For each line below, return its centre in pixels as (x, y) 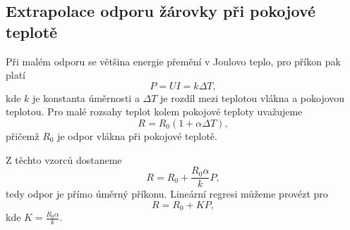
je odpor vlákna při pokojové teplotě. (137, 135)
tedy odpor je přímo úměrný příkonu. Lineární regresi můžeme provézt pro (167, 194)
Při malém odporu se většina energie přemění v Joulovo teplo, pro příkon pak (173, 61)
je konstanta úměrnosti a (86, 97)
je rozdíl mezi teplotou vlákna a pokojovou (253, 97)
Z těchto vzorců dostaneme (64, 159)
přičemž (23, 135)
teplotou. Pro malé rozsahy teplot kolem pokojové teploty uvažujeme (154, 111)
